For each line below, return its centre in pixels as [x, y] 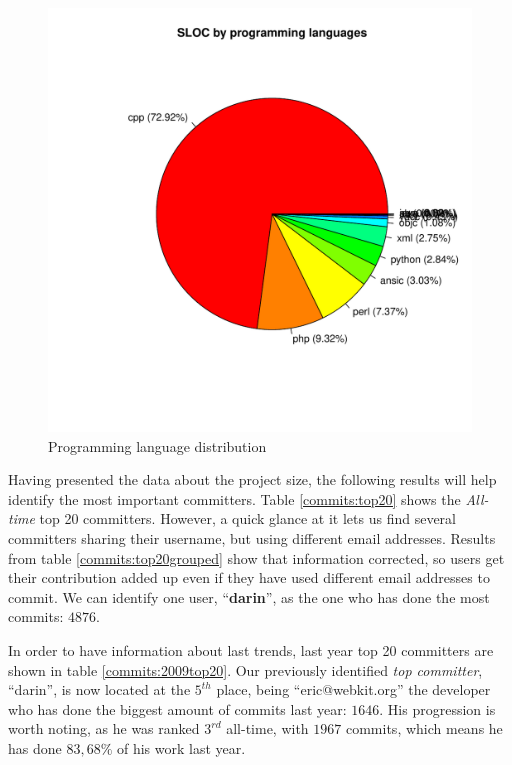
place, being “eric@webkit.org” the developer [353, 689]
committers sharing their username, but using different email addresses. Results [252, 537]
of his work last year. [181, 747]
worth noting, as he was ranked [104, 728]
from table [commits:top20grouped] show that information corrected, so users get [256, 557]
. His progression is [437, 708]
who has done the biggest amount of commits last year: [177, 708]
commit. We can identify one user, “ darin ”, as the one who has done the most [249, 596]
